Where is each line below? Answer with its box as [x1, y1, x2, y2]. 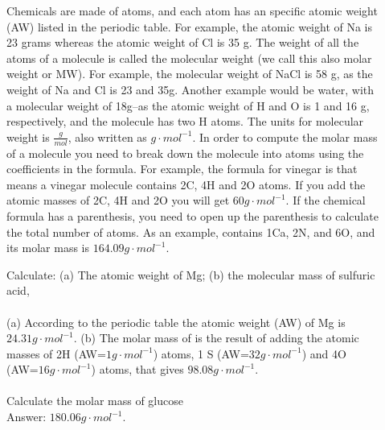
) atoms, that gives [91, 361, 184, 378]
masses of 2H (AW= [6, 345, 106, 362]
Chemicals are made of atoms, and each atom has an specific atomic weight [6, 2, 378, 19]
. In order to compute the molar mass [192, 128, 378, 145]
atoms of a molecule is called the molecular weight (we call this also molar [6, 49, 372, 66]
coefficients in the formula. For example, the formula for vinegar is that [6, 160, 358, 177]
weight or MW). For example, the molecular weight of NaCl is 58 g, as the [6, 65, 373, 82]
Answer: [6, 408, 47, 425]
